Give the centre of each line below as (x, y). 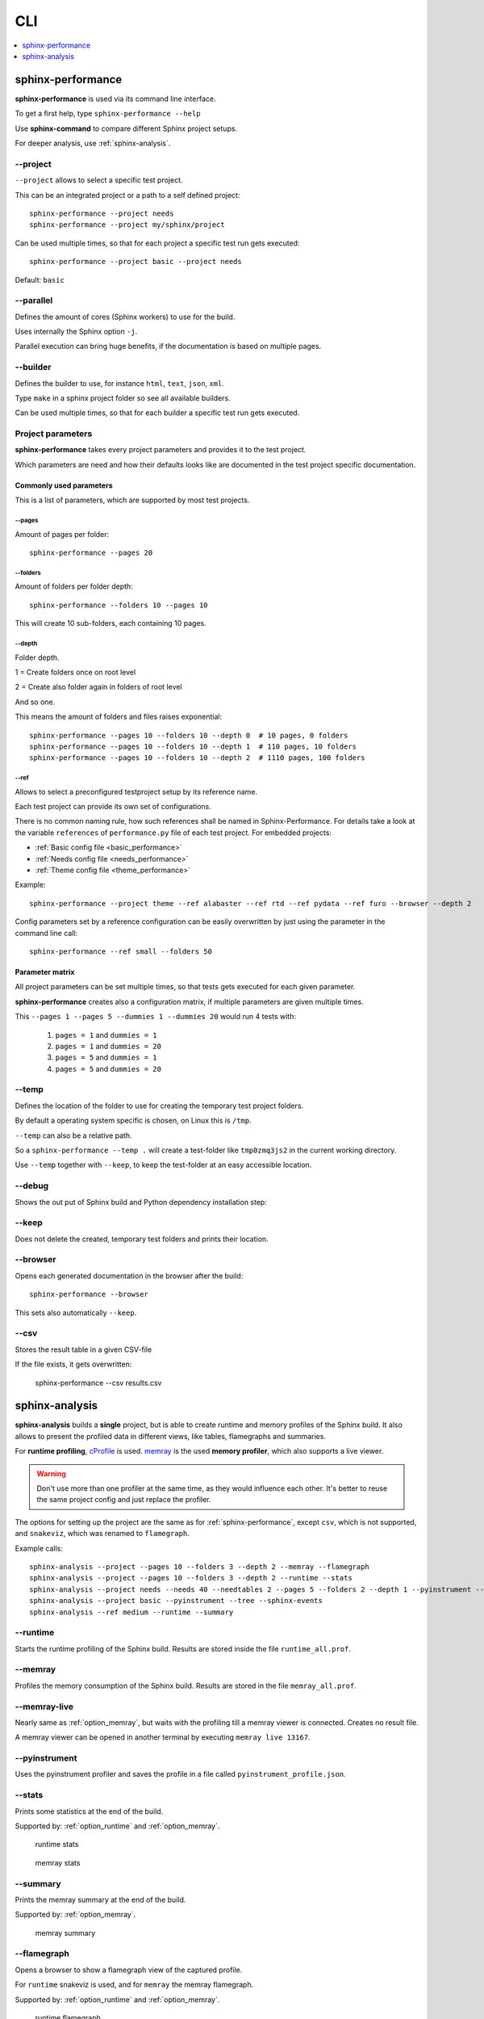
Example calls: (39, 1548)
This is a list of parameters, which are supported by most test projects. (132, 500)
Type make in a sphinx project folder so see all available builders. (123, 398)
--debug (32, 1186)
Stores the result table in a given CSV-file (83, 1349)
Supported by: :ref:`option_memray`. (75, 1915)
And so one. (35, 702)
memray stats (58, 1862)
